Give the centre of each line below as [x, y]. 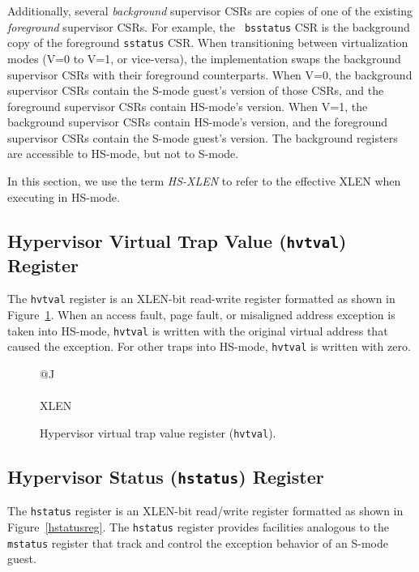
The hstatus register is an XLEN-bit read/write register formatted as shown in [205, 511]
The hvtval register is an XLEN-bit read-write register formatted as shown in [201, 299]
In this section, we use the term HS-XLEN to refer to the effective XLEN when [204, 181]
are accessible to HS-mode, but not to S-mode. [123, 154]
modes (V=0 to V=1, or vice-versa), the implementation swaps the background [204, 58]
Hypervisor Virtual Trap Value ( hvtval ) [177, 240]
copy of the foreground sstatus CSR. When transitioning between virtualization [208, 43]
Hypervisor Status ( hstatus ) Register [166, 476]
